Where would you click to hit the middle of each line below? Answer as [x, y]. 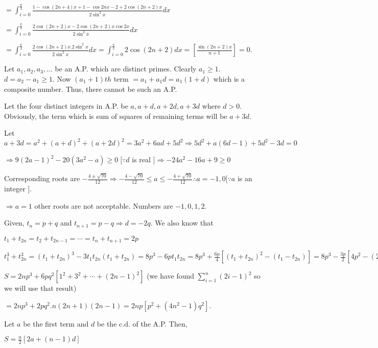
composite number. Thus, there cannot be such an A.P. [91, 89]
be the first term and [56, 323]
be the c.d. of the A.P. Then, [142, 323]
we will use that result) [40, 288]
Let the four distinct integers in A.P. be [66, 106]
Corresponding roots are [42, 178]
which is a [229, 79]
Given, [14, 223]
